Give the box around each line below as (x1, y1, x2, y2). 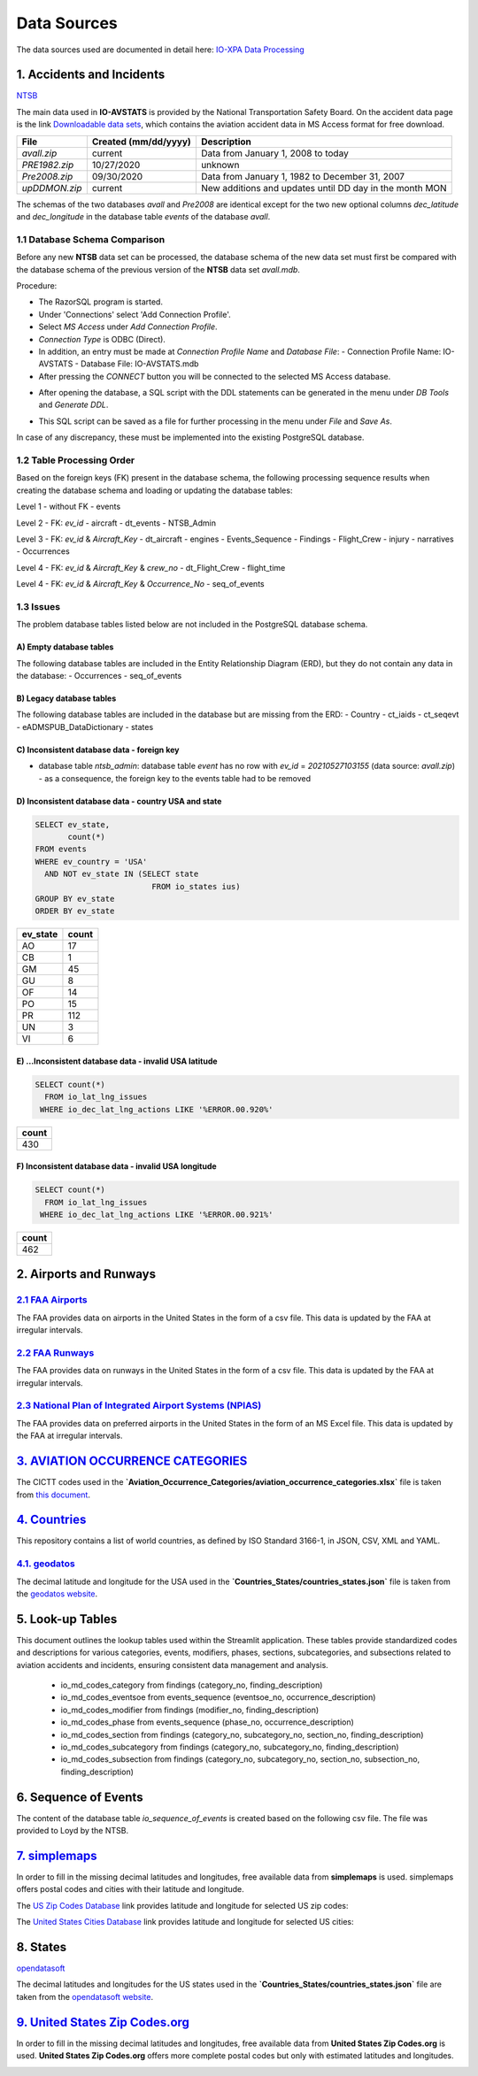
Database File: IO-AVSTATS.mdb (80, 358, 199, 369)
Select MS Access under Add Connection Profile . (38, 321, 218, 332)
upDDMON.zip (21, 181, 82, 194)
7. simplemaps (16, 1848, 97, 1863)
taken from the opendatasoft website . (16, 1991, 154, 2002)
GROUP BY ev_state (35, 894, 115, 903)
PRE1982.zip (21, 158, 74, 171)
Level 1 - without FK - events (16, 501, 121, 512)
